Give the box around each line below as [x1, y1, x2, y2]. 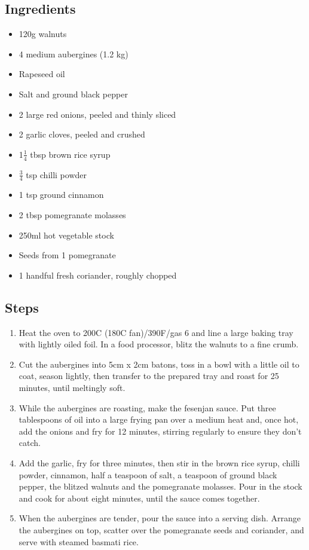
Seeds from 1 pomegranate [19, 249, 116, 261]
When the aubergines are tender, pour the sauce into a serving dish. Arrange [19, 512, 301, 524]
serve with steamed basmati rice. [19, 535, 139, 548]
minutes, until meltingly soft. [19, 381, 126, 393]
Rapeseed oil [19, 68, 65, 80]
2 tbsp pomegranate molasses [19, 209, 126, 221]
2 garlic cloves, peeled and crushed [19, 128, 145, 140]
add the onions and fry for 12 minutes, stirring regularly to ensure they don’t [19, 424, 302, 437]
